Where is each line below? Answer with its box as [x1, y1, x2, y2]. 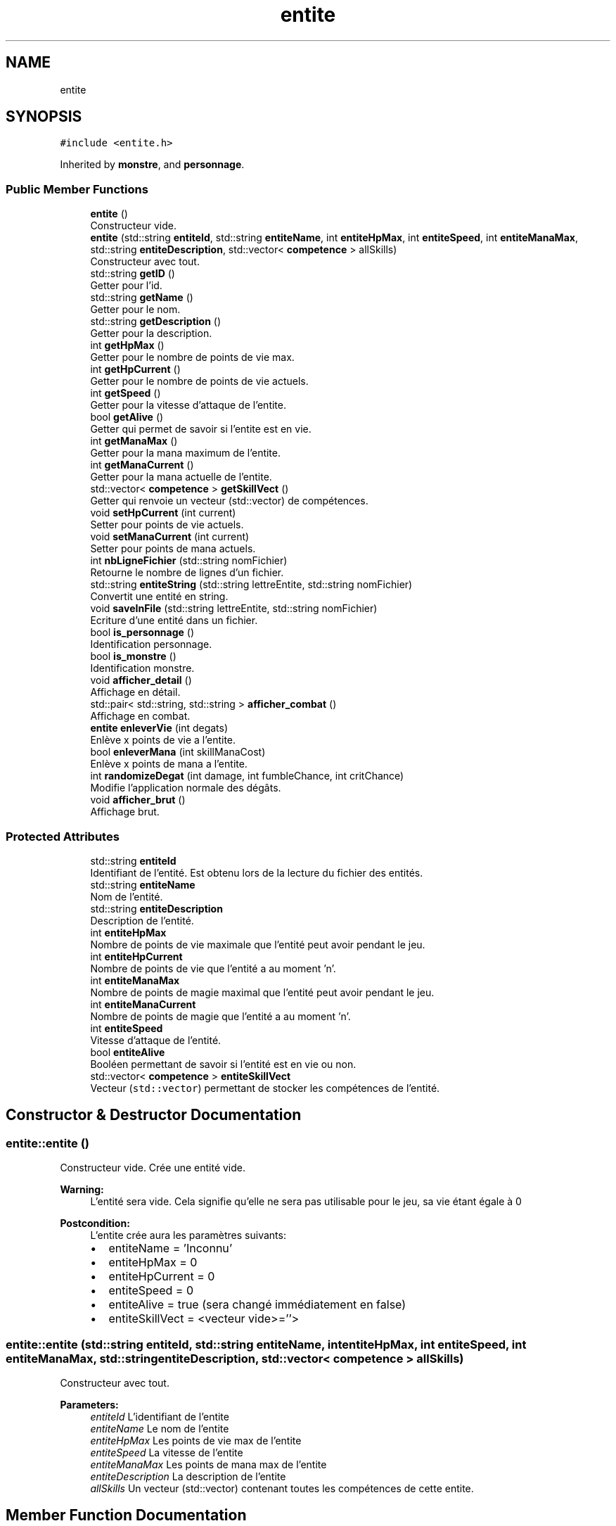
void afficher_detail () [90, 674, 192, 687]
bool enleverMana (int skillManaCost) [90, 746, 266, 758]
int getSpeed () [90, 387, 161, 400]
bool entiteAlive [90, 1045, 165, 1058]
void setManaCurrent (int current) [90, 530, 250, 543]
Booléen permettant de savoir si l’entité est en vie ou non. [90, 1057, 357, 1070]
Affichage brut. [90, 806, 160, 818]
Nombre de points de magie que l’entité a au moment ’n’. [90, 1010, 351, 1022]
